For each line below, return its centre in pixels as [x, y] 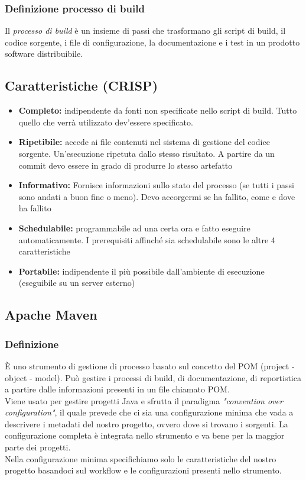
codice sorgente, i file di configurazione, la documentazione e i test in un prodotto [152, 42]
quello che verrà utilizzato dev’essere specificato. [106, 122]
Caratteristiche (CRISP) [82, 86]
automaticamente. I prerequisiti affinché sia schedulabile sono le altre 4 [147, 239]
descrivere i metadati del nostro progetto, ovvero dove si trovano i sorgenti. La [147, 423]
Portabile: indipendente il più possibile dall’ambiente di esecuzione [141, 271]
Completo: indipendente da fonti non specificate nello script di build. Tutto [158, 110]
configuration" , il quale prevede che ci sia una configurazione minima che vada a [149, 412]
